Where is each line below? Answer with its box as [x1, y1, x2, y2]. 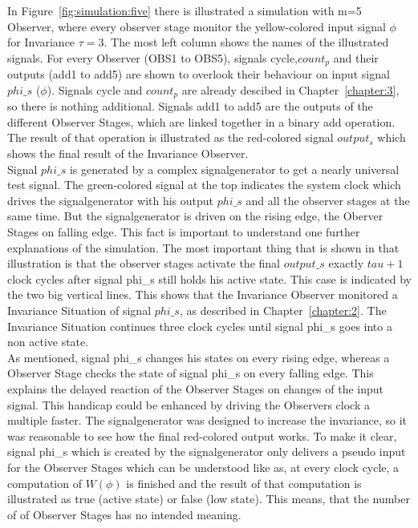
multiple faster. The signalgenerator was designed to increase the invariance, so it [7, 412, 408, 429]
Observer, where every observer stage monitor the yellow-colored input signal [7, 18, 386, 34]
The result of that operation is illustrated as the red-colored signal [7, 129, 334, 146]
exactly [328, 255, 364, 272]
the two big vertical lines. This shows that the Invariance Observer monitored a [7, 286, 398, 303]
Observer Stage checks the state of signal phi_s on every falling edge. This [7, 365, 374, 381]
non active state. [7, 333, 89, 350]
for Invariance [7, 34, 75, 50]
